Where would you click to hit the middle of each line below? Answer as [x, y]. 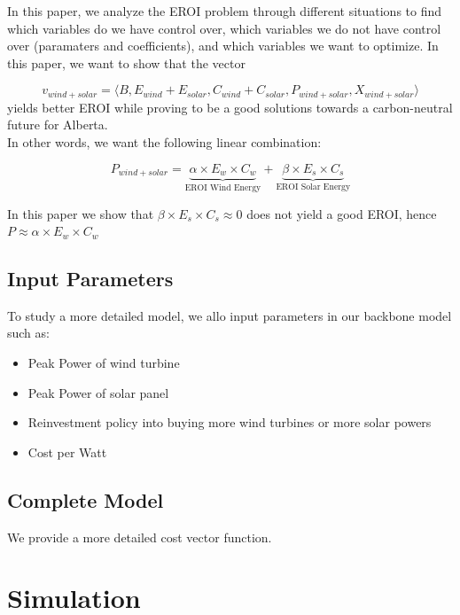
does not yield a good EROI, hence [342, 213]
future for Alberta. [58, 125]
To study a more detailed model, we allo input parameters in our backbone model [230, 315]
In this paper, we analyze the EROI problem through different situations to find [225, 11]
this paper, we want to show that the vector [126, 62]
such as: [28, 333]
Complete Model [86, 499]
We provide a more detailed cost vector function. [140, 537]
